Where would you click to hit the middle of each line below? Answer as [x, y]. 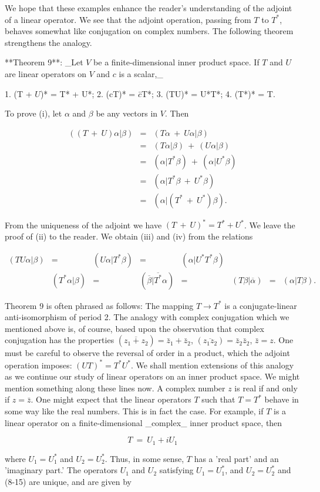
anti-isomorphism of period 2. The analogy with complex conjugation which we [147, 317]
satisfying [176, 470]
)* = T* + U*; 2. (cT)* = [88, 93]
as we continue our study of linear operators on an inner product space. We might [152, 376]
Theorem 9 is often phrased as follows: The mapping [99, 305]
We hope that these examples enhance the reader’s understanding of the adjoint [149, 8]
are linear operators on [46, 73]
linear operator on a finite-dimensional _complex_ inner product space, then [144, 422]
